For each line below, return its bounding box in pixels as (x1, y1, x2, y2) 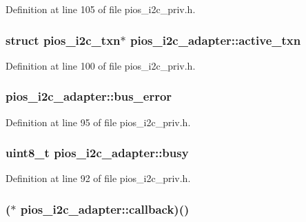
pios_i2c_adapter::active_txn (130, 31, 301, 48)
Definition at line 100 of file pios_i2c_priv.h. (6, 58, 196, 72)
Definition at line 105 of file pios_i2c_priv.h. (6, 2, 196, 16)
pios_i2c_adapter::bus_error (6, 88, 172, 105)
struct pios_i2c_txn (6, 31, 121, 48)
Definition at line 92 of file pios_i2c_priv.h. (6, 171, 191, 185)
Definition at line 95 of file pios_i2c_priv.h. (6, 114, 191, 129)
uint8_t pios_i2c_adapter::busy (6, 144, 189, 161)
